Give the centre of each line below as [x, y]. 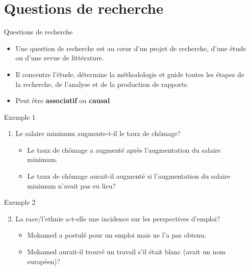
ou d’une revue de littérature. [60, 58]
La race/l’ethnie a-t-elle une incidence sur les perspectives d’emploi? [118, 218]
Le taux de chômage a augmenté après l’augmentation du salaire [124, 149]
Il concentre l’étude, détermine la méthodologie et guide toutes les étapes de [130, 74]
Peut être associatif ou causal [62, 100]
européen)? [44, 261]
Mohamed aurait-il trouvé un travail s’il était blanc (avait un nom [126, 252]
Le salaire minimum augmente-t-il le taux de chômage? [98, 133]
